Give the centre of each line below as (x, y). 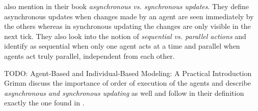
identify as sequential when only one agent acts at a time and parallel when (122, 46)
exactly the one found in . (44, 103)
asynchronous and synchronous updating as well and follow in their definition (124, 92)
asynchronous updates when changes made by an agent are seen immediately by (129, 16)
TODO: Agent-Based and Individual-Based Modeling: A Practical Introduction (128, 73)
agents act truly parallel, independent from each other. (89, 55)
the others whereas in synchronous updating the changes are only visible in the (127, 26)
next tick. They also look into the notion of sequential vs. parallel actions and (125, 36)
